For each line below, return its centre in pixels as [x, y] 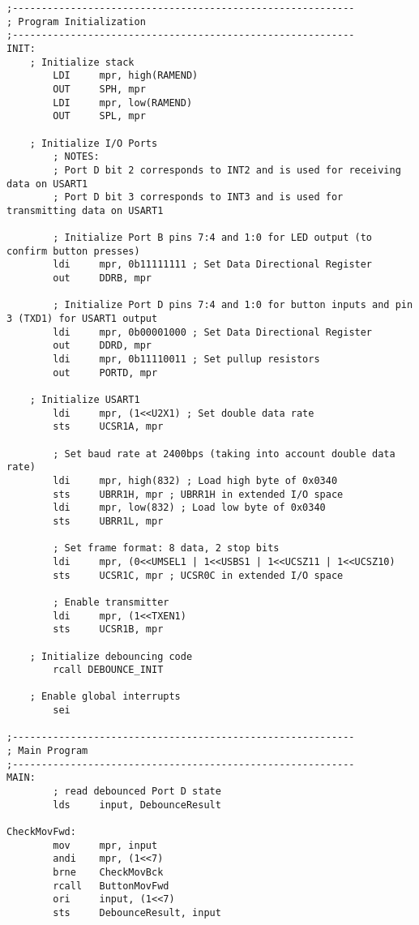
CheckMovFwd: [41, 832]
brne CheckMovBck [108, 872]
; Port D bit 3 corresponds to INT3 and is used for [198, 197]
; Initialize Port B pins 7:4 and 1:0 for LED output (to [213, 238]
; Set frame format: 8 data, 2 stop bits [166, 548]
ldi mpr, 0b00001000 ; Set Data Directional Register [213, 332]
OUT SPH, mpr [99, 89]
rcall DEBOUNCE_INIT [108, 670]
